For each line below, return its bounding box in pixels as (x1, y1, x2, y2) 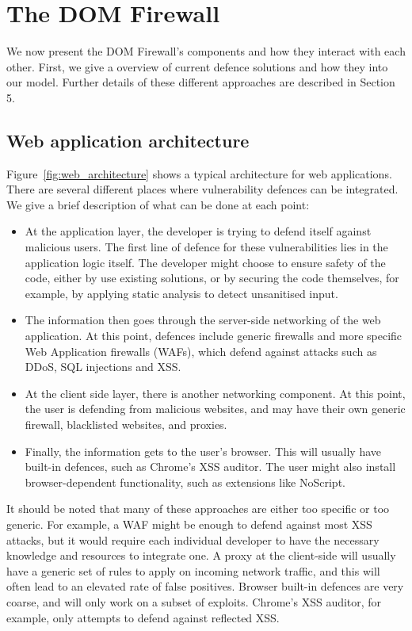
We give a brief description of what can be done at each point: (6, 196, 310, 212)
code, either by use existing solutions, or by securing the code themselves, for (25, 270, 399, 286)
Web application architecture (6, 128, 250, 152)
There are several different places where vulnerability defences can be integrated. (6, 181, 399, 197)
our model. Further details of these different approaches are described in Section (6, 74, 395, 90)
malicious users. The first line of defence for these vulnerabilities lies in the (25, 239, 388, 255)
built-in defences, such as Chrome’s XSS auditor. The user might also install (25, 458, 396, 475)
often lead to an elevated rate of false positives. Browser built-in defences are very (6, 578, 404, 595)
